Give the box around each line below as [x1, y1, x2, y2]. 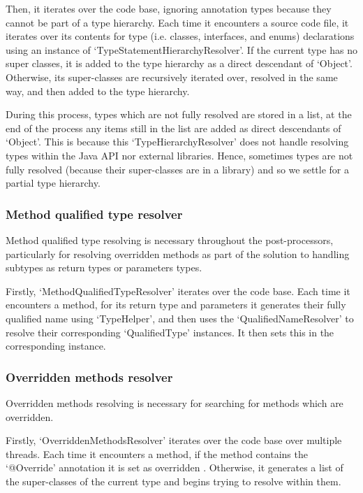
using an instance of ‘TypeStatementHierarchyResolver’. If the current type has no [6, 42, 357, 57]
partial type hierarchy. [6, 176, 101, 190]
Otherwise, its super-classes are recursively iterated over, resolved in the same [6, 69, 338, 84]
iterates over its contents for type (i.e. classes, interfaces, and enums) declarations [6, 29, 355, 43]
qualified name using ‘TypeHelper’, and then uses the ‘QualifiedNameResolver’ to [6, 310, 354, 325]
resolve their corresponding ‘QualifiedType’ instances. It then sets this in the [6, 324, 334, 339]
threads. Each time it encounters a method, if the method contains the [6, 446, 308, 461]
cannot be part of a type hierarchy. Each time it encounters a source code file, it [6, 15, 349, 29]
